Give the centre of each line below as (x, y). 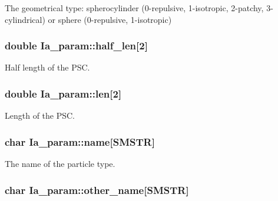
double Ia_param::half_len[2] (76, 46)
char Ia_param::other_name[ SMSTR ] (97, 190)
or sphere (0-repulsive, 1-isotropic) (110, 19)
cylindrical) (25, 19)
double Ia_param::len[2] (63, 93)
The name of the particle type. (60, 164)
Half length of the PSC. (47, 67)
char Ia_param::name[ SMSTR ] (80, 141)
